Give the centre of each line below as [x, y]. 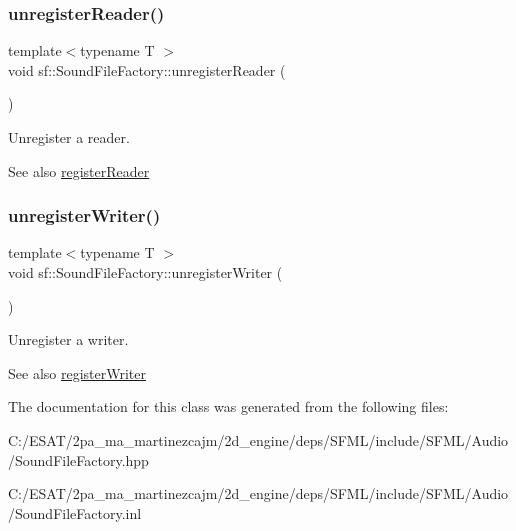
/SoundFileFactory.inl [75, 512]
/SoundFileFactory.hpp [78, 459]
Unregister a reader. [69, 137]
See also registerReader [79, 170]
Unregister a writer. [68, 339]
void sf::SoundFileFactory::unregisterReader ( [147, 69]
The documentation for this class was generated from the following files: [228, 406]
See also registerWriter [77, 372]
